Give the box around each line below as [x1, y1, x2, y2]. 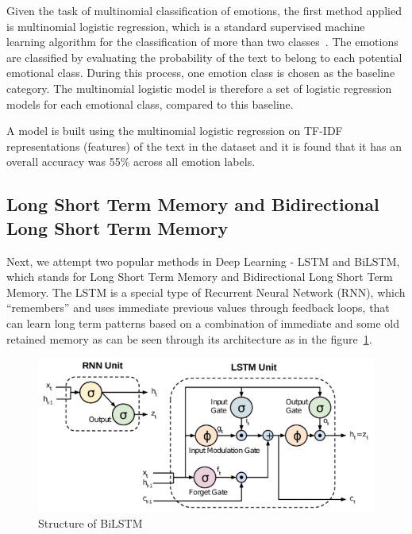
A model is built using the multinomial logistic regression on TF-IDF [6, 122, 343, 139]
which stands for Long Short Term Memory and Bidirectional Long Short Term [6, 268, 393, 285]
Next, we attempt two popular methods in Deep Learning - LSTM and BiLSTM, [6, 252, 400, 269]
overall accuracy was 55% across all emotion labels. [6, 153, 256, 170]
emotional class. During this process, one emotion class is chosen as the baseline [6, 64, 395, 81]
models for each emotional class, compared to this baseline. [6, 95, 294, 112]
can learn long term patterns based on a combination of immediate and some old [6, 314, 399, 331]
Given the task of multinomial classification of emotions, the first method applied [6, 2, 402, 18]
